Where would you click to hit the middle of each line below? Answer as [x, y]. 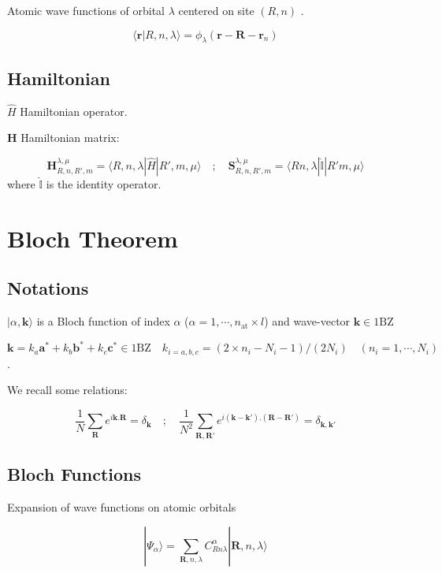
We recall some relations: [67, 390]
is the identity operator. [104, 184]
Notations [48, 288]
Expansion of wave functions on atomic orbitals [122, 506]
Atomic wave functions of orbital [86, 10]
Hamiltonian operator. [74, 111]
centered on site [216, 10]
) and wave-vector [307, 321]
